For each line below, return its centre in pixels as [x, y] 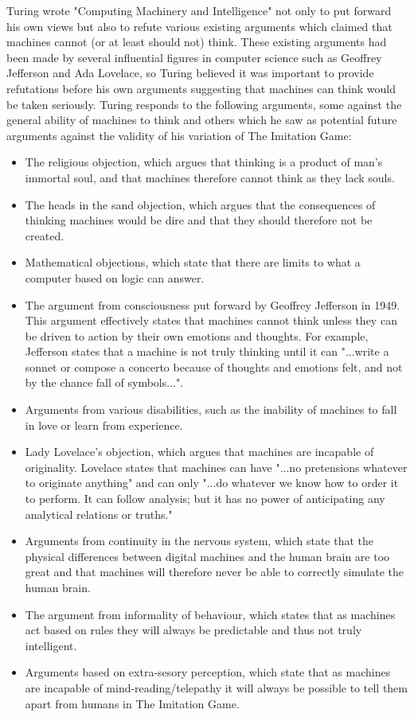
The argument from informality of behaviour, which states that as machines [210, 614]
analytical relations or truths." [99, 514]
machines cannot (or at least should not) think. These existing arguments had [197, 42]
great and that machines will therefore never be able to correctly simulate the [214, 572]
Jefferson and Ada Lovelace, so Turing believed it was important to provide [190, 73]
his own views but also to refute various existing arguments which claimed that [199, 26]
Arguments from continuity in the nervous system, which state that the [199, 541]
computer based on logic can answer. [115, 277]
